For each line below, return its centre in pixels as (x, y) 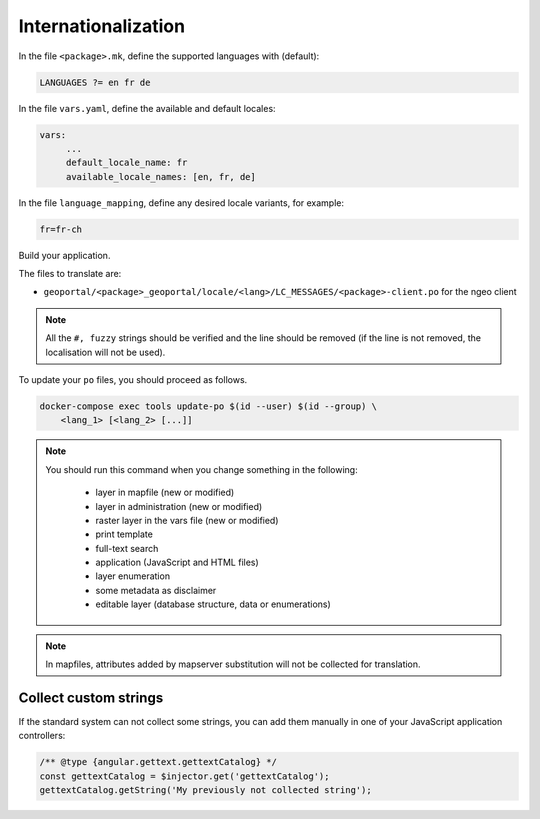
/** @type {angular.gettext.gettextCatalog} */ (158, 762)
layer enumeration (132, 576)
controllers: (42, 736)
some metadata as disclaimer (156, 590)
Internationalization (101, 26)
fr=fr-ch (61, 229)
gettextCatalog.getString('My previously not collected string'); (205, 790)
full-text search (127, 548)
